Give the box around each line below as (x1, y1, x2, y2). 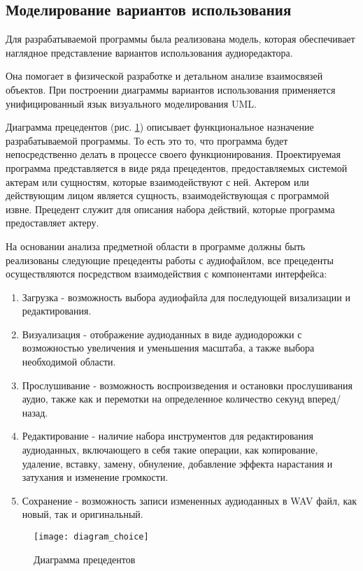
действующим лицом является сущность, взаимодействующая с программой (6, 188, 329, 203)
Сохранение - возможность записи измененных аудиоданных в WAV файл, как (22, 493, 357, 507)
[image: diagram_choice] (34, 532, 149, 542)
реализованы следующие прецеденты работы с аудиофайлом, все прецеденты (6, 252, 334, 267)
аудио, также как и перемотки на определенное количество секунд (22, 391, 305, 406)
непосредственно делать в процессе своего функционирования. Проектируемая (6, 147, 341, 161)
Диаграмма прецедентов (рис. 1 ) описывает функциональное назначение (6, 120, 314, 134)
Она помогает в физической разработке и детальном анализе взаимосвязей (6, 68, 323, 83)
